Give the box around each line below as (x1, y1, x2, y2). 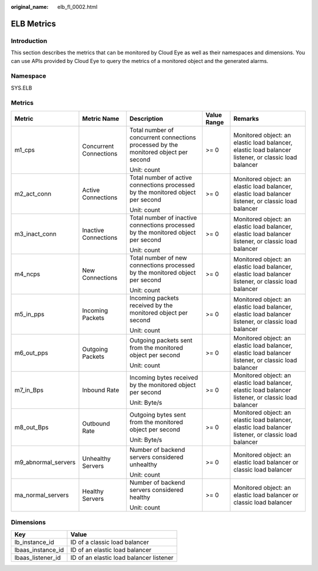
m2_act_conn (14, 189, 52, 197)
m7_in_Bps (14, 386, 44, 394)
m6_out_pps (14, 348, 48, 357)
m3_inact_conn (14, 230, 57, 238)
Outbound (82, 419, 110, 427)
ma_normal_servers (14, 491, 69, 499)
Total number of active (130, 173, 193, 181)
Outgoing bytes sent (130, 410, 186, 418)
